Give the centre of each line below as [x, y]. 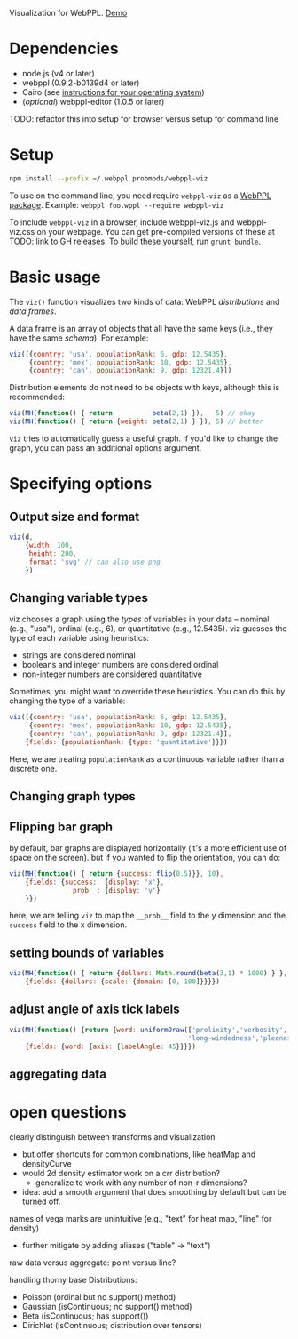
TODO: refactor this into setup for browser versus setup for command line [144, 118]
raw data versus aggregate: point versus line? [93, 1263]
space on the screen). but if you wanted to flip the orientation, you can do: [145, 857]
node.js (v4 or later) [58, 73]
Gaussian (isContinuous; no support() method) [107, 1306]
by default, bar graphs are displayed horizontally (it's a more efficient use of [148, 847]
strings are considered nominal [78, 655]
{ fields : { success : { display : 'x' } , [95, 882]
